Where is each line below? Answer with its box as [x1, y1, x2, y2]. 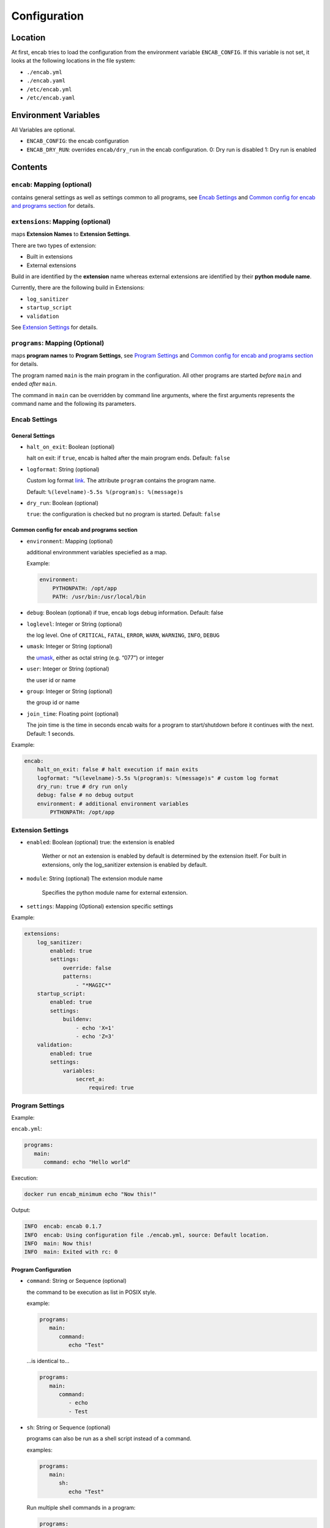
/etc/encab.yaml [26, 95, 76, 101]
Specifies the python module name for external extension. [42, 889, 188, 896]
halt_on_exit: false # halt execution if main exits [37, 766, 199, 773]
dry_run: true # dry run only [37, 783, 128, 790]
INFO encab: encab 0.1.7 [24, 1223, 102, 1230]
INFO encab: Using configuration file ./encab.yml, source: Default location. [24, 1232, 269, 1238]
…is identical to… [26, 1357, 70, 1365]
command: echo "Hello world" [43, 1159, 131, 1166]
